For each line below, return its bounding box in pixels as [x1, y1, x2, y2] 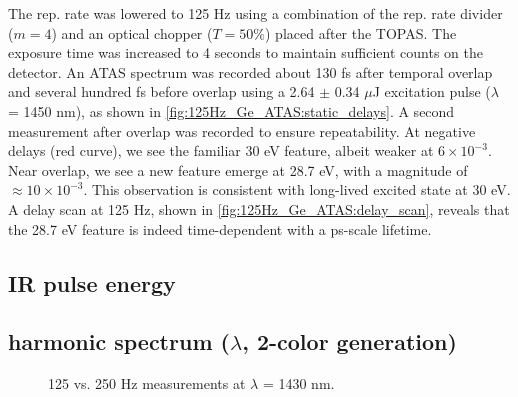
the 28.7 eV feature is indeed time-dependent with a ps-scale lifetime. [8, 218, 432, 239]
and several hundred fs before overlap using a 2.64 [8, 81, 315, 102]
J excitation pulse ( [372, 81, 491, 102]
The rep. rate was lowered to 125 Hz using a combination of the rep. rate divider [8, 3, 503, 23]
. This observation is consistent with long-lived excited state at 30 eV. [83, 179, 511, 200]
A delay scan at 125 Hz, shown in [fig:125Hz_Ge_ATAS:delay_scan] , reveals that [8, 198, 510, 219]
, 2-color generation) [242, 326, 457, 357]
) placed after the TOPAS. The [264, 22, 457, 43]
